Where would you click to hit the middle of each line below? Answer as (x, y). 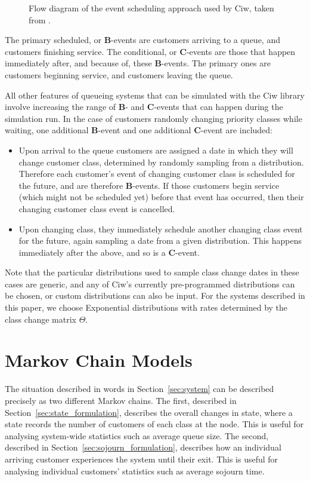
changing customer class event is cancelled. (97, 208)
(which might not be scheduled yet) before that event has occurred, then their (161, 197)
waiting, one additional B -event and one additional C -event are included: (139, 130)
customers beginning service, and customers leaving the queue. (119, 74)
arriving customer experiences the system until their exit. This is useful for (142, 459)
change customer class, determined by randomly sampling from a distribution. (161, 162)
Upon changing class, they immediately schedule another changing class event (161, 229)
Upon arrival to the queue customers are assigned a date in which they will (156, 150)
